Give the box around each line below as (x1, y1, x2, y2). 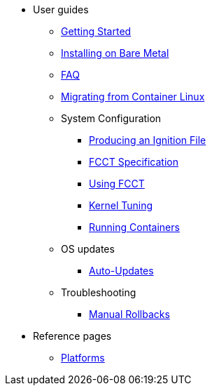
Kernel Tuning (89, 199, 153, 211)
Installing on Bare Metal (61, 47, 169, 59)
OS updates (61, 243, 115, 255)
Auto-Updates (89, 265, 154, 277)
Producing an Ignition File (89, 134, 206, 146)
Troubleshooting (61, 286, 136, 298)
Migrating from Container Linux (61, 91, 205, 102)
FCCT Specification (89, 156, 179, 168)
